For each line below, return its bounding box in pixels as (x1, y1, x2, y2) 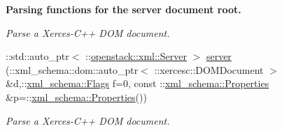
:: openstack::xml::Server (85, 49, 187, 63)
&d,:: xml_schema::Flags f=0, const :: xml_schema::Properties (6, 76, 269, 91)
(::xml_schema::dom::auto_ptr (6, 62, 139, 77)
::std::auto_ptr (6, 49, 69, 63)
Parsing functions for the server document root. (6, 2, 241, 16)
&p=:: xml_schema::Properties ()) (6, 89, 147, 104)
